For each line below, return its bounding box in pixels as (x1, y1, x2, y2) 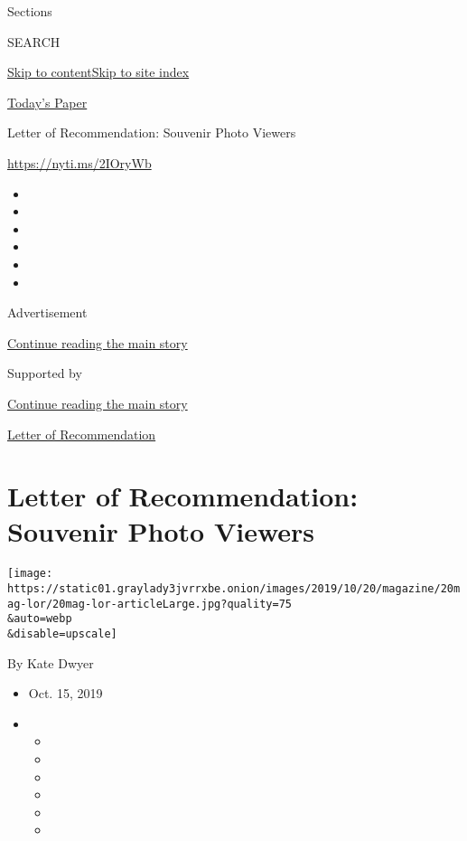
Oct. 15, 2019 (28, 684, 103, 703)
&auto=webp (7, 612, 72, 626)
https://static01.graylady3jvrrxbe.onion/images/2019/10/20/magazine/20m (7, 582, 461, 596)
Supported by (7, 364, 82, 383)
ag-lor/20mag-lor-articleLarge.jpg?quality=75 (7, 597, 292, 610)
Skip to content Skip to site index (7, 62, 190, 81)
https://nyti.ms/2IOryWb (7, 153, 152, 172)
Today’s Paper (7, 92, 88, 111)
